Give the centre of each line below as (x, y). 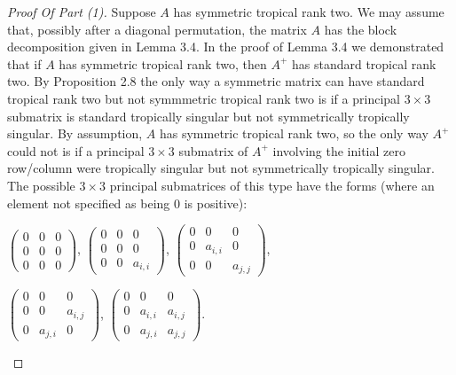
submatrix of (213, 150)
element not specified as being (89, 203)
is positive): (216, 203)
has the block (361, 29)
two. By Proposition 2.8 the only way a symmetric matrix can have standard (216, 81)
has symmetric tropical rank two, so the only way (294, 133)
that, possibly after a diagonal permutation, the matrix (157, 29)
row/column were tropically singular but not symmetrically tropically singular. (221, 168)
